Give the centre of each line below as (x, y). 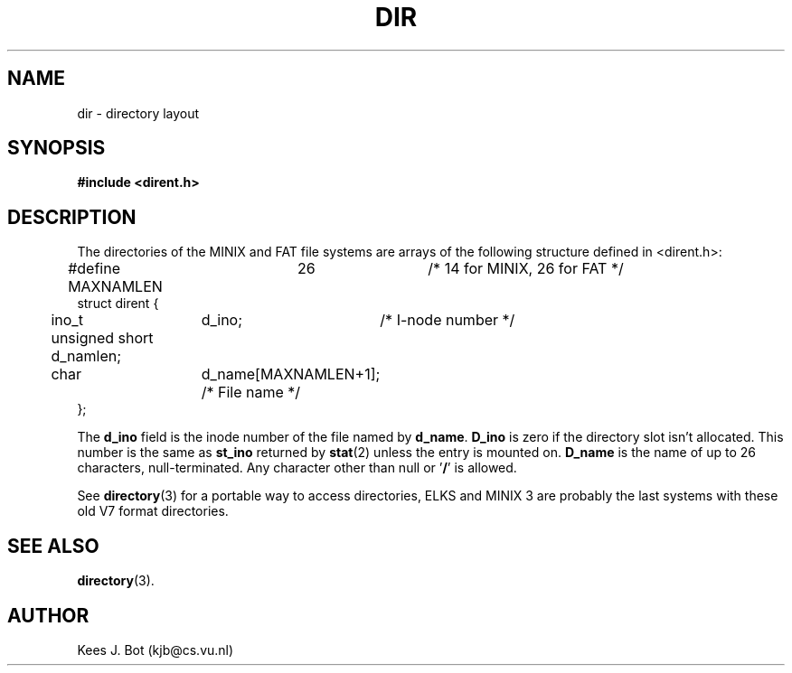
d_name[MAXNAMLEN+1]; (291, 374)
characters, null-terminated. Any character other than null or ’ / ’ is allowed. (297, 468)
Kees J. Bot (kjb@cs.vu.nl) (156, 650)
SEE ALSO (53, 546)
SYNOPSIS (57, 148)
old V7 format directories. (153, 511)
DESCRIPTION (72, 217)
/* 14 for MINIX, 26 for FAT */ (526, 269)
